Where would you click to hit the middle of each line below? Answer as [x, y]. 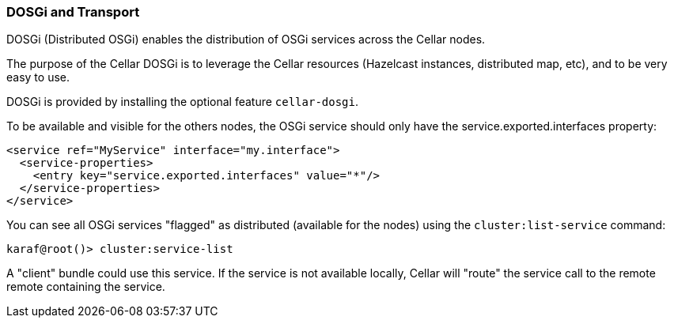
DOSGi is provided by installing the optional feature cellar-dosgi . [183, 102]
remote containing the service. [86, 287]
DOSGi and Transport [73, 12]
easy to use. [38, 77]
